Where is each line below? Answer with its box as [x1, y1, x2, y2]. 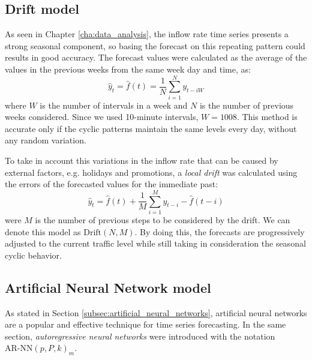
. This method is [236, 110, 298, 123]
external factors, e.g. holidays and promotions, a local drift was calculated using [5, 166, 298, 178]
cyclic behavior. [5, 248, 62, 261]
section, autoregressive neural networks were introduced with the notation [5, 329, 275, 342]
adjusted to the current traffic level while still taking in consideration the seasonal [5, 237, 306, 250]
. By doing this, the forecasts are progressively [134, 225, 305, 238]
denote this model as [5, 225, 81, 238]
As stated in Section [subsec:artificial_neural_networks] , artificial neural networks [5, 306, 307, 319]
